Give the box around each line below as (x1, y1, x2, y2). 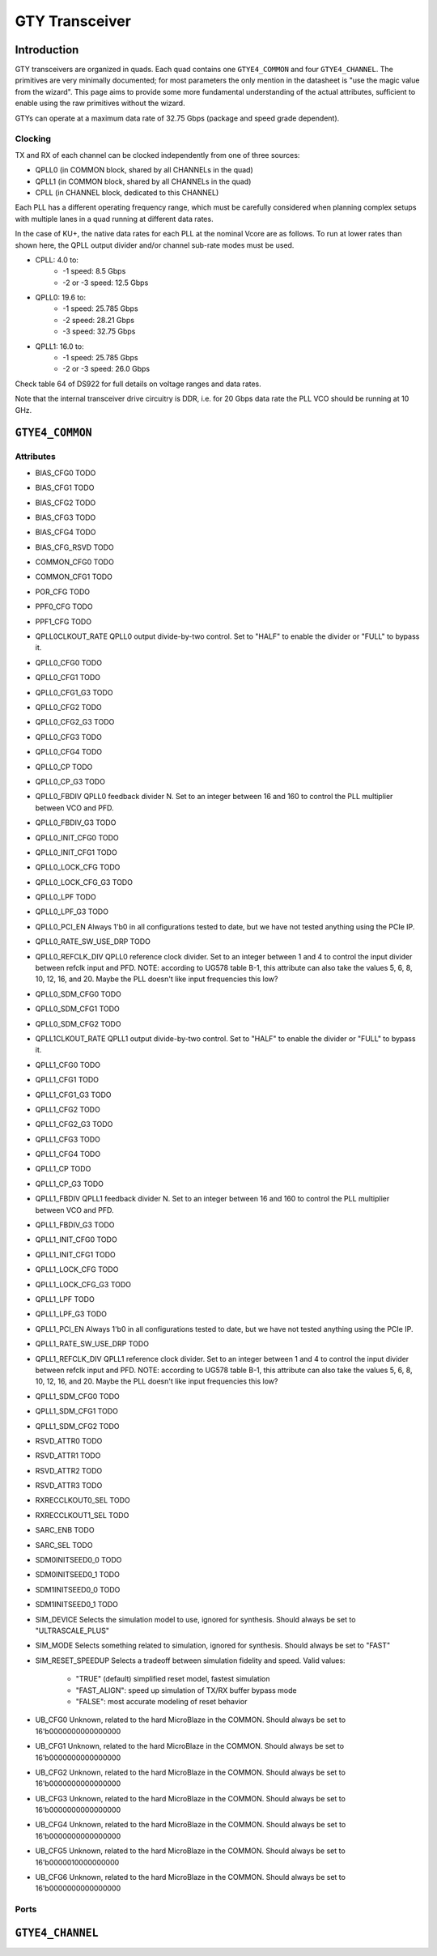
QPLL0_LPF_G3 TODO (35, 907, 109, 916)
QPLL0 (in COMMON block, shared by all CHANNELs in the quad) (35, 165, 254, 175)
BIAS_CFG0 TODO (35, 468, 96, 478)
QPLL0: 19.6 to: (35, 292, 87, 303)
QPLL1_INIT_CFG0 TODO (35, 1235, 117, 1244)
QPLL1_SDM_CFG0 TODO (35, 1391, 121, 1401)
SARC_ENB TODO (35, 1525, 95, 1535)
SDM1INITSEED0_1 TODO (35, 1600, 119, 1609)
